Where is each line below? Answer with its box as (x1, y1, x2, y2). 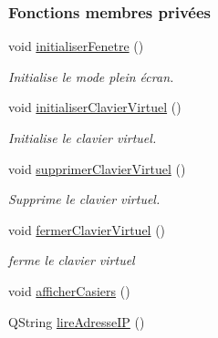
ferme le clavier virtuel (8, 251, 135, 270)
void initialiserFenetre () (8, 36, 144, 56)
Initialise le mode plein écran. (8, 67, 174, 86)
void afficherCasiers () (8, 281, 130, 300)
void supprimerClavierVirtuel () (8, 159, 186, 178)
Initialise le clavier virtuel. (8, 128, 157, 147)
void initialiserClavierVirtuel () (8, 97, 182, 117)
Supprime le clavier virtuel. (8, 189, 161, 209)
